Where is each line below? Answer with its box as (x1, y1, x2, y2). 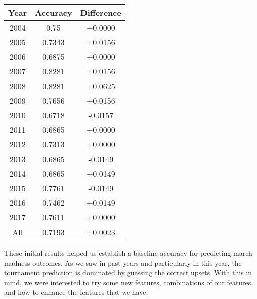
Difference (80, 7, 121, 18)
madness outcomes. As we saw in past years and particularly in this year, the (4, 257, 242, 268)
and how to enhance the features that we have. (4, 287, 148, 297)
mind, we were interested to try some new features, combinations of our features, (4, 277, 253, 287)
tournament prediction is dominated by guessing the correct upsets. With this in (4, 267, 252, 278)
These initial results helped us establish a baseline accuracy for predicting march (4, 248, 252, 258)
